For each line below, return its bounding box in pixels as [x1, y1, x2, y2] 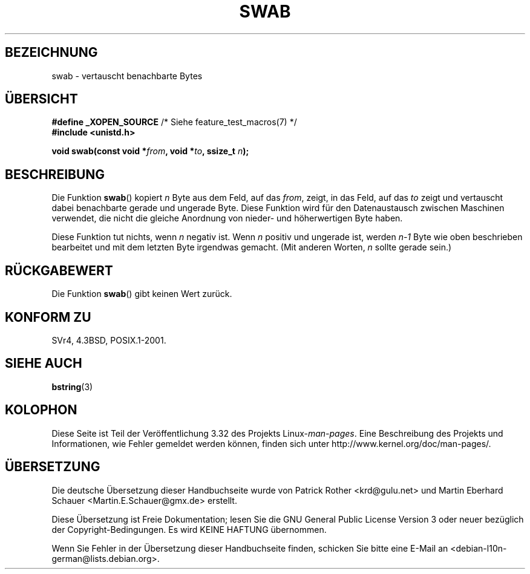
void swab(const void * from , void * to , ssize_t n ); [51, 146, 249, 157]
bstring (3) [51, 381, 93, 392]
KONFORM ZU [5, 309, 91, 325]
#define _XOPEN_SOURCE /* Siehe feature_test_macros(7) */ [51, 117, 297, 128]
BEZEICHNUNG [5, 45, 98, 60]
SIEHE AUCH [5, 356, 82, 371]
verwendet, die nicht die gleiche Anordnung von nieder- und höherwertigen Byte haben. [51, 213, 403, 224]
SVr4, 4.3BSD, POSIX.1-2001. [51, 334, 166, 345]
